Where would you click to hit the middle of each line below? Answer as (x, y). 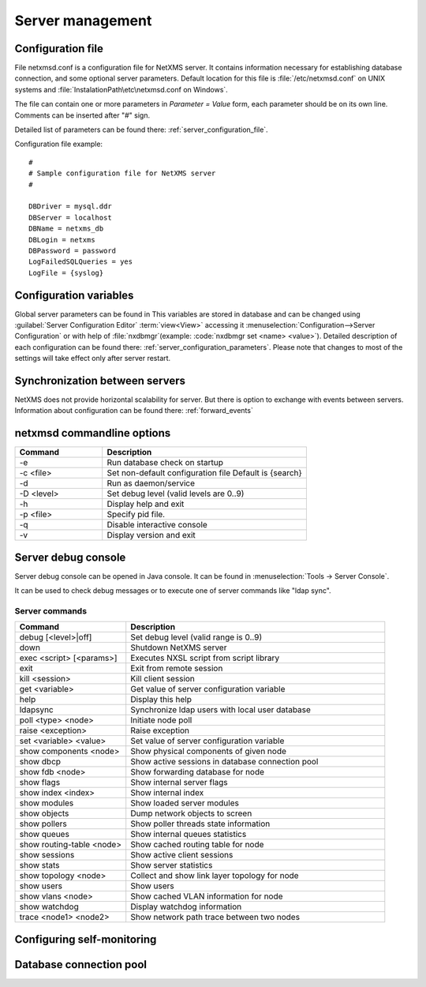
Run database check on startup (165, 463)
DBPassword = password (73, 250)
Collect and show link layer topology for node (215, 876)
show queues (45, 835)
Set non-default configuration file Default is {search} (205, 473)
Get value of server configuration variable (208, 689)
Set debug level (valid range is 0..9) (196, 637)
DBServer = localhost (70, 218)
